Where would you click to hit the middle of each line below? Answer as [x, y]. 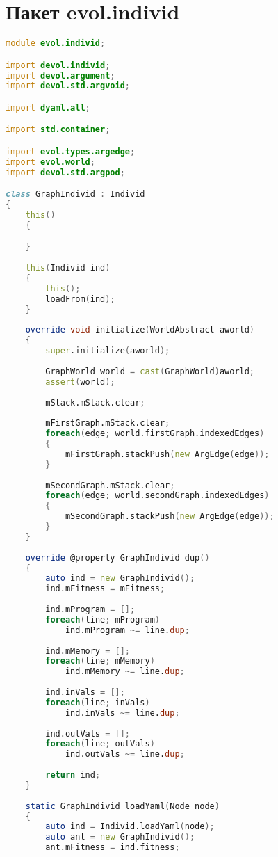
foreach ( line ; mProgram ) [103, 619]
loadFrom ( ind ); [80, 299]
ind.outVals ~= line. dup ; [125, 754]
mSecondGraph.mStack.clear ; [110, 485]
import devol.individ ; [58, 65]
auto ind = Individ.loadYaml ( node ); [130, 827]
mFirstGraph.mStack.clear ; [108, 423]
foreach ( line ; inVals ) [98, 702]
